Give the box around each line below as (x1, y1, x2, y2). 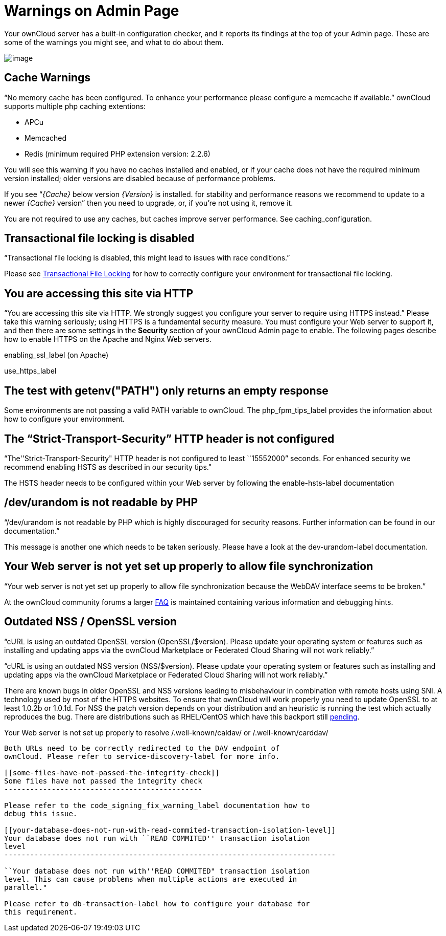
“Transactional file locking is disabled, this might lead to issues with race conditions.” (4, 253, 290, 263)
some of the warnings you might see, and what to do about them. (4, 37, 224, 47)
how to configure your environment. (4, 415, 125, 424)
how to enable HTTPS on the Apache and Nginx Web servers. (4, 335, 212, 344)
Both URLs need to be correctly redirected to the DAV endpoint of (4, 744, 280, 752)
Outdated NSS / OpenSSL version (4, 615, 177, 628)
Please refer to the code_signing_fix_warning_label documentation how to (4, 801, 310, 810)
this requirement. (4, 907, 78, 916)
